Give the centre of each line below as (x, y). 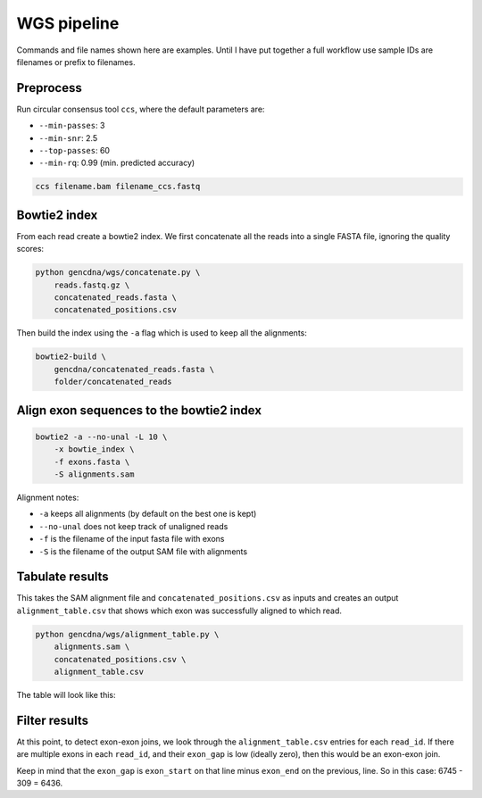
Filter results (53, 720)
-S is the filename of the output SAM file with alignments (143, 551)
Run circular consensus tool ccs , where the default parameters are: (141, 109)
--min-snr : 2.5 (68, 137)
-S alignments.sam (94, 474)
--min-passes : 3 (72, 126)
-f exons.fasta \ (92, 461)
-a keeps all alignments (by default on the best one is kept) (148, 514)
